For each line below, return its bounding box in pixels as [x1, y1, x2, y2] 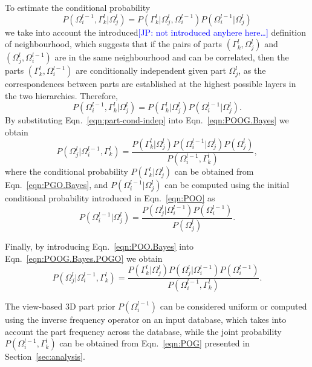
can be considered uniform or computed [160, 299, 307, 312]
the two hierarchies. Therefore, [5, 89, 118, 102]
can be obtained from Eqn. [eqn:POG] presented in [59, 337, 250, 349]
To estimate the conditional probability [5, 1, 151, 13]
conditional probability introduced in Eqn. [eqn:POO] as [5, 192, 215, 204]
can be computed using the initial [164, 178, 290, 191]
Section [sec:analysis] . [5, 350, 85, 363]
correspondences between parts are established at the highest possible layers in [5, 77, 296, 90]
